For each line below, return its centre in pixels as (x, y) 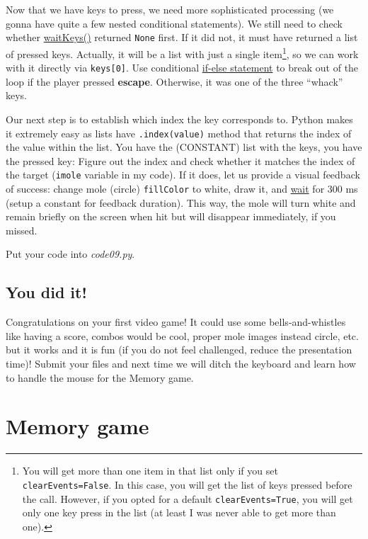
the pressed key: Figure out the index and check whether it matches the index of (180, 160)
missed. (22, 230)
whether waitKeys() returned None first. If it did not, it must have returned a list (182, 37)
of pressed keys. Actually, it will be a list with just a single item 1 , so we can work (182, 52)
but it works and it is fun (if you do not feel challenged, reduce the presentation (179, 350)
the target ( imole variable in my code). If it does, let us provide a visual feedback (183, 175)
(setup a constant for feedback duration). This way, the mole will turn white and (181, 202)
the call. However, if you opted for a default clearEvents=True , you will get (188, 498)
